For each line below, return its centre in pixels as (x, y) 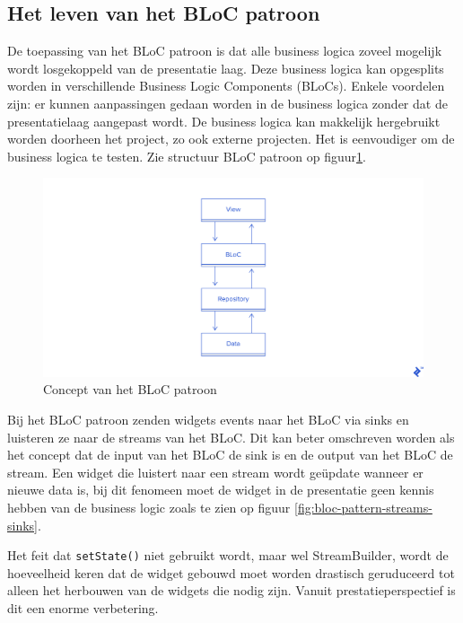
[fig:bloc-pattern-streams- (363, 508)
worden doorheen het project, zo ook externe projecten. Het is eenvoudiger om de (231, 139)
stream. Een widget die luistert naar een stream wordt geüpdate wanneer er (215, 472)
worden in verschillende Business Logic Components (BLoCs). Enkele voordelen (226, 86)
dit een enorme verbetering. (83, 608)
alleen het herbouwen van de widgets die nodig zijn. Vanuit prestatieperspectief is (231, 590)
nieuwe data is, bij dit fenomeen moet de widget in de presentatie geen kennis (221, 490)
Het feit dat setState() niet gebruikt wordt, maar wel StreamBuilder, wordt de (228, 555)
